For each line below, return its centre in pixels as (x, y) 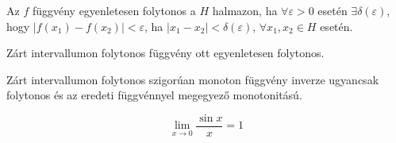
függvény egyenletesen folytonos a (114, 10)
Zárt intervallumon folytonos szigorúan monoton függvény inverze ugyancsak (193, 79)
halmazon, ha (245, 10)
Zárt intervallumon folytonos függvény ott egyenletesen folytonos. (165, 53)
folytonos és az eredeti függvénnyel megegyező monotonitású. (154, 95)
